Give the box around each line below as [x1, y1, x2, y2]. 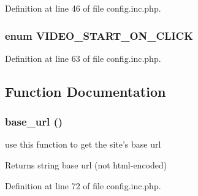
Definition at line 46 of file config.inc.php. [5, 2, 161, 14]
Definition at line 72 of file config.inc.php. [5, 179, 161, 192]
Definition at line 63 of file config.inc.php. [5, 51, 161, 64]
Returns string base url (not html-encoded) [5, 159, 167, 171]
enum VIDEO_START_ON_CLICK [5, 28, 193, 43]
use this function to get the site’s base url [5, 138, 161, 151]
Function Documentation [5, 81, 166, 100]
